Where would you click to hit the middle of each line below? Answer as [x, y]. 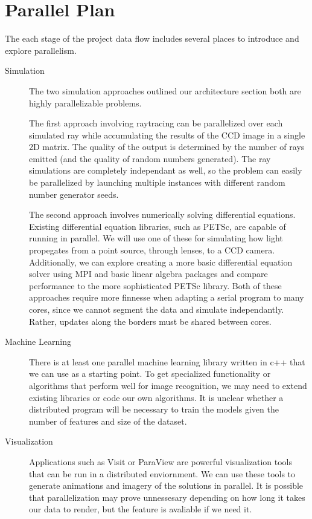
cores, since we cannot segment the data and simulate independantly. [157, 309]
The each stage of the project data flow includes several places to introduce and [152, 38]
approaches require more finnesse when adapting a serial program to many [167, 297]
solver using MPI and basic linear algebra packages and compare [148, 274]
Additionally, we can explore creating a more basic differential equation [161, 262]
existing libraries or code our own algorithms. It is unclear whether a [156, 397]
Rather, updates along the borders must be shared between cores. [150, 321]
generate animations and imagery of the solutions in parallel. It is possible [166, 485]
